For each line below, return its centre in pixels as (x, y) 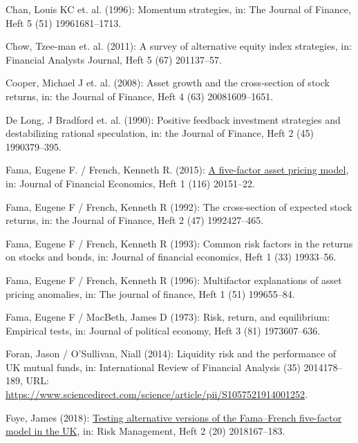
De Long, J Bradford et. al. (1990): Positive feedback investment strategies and (173, 119)
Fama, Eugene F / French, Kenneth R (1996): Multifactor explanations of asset (174, 280)
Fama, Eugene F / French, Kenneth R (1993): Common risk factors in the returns (179, 243)
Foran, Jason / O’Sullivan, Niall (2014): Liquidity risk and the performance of (171, 354)
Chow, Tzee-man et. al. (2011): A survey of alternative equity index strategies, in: (179, 46)
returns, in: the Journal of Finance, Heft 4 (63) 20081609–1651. (140, 96)
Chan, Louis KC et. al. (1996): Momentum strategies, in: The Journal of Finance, (178, 9)
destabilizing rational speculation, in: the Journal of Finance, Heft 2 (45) (160, 133)
